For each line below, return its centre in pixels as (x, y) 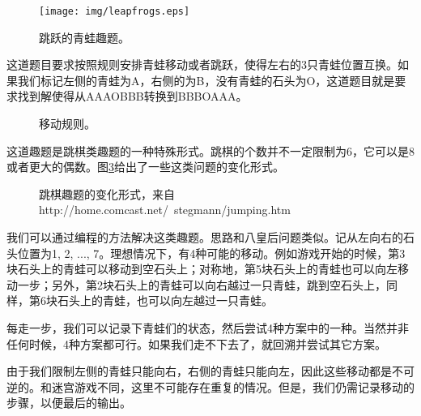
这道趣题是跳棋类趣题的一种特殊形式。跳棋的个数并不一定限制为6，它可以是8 (210, 150)
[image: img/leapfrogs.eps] (115, 11)
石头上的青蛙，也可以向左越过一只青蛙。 (165, 300)
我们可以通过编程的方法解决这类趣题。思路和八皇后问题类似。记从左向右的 (205, 237)
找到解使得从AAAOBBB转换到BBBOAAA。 (132, 96)
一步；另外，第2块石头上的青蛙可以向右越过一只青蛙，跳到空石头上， (202, 284)
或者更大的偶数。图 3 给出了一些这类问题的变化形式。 (145, 167)
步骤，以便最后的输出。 (69, 403)
